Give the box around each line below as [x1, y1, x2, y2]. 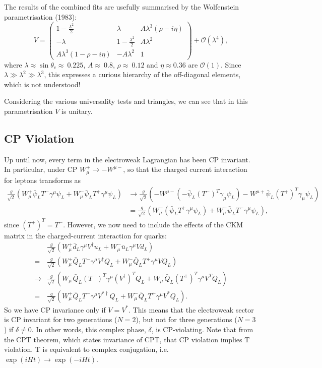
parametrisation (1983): [4, 11, 77, 22]
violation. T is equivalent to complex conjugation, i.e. [4, 344, 169, 354]
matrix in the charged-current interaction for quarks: [4, 230, 167, 240]
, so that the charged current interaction [123, 164, 247, 174]
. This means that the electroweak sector [128, 304, 254, 315]
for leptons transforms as [4, 174, 81, 185]
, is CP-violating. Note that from [151, 324, 253, 335]
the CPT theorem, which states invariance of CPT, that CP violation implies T [4, 334, 250, 344]
